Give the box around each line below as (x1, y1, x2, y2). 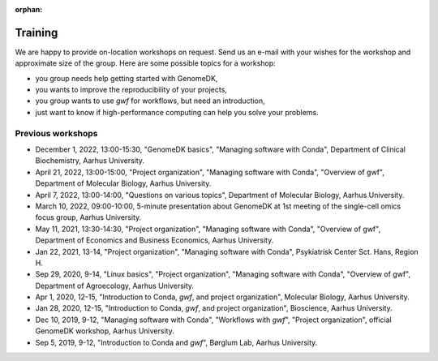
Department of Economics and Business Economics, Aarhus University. (35, 235, 274, 245)
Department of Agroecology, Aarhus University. (35, 281, 195, 290)
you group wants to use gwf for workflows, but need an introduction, (35, 96, 265, 105)
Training (15, 25, 58, 40)
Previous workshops (15, 127, 98, 139)
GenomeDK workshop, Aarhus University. (35, 326, 174, 336)
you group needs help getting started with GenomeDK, (35, 73, 218, 83)
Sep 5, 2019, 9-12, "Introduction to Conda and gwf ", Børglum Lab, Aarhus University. (35, 337, 318, 347)
